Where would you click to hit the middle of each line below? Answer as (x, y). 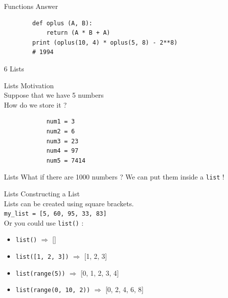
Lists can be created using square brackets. (69, 203)
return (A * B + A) (78, 33)
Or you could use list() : (44, 222)
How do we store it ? (35, 104)
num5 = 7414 (66, 160)
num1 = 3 (61, 122)
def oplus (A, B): (62, 23)
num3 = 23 (62, 141)
